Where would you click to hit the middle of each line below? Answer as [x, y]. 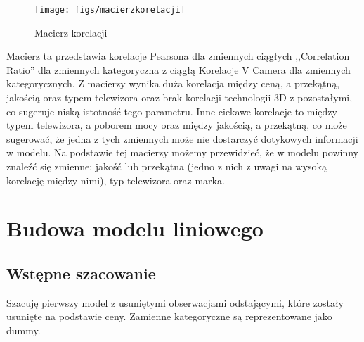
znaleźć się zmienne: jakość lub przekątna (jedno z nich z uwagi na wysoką [167, 166]
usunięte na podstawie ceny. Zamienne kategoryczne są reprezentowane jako [169, 316]
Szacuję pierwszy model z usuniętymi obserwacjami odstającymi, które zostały [175, 302]
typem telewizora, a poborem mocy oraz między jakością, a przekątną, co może [177, 125]
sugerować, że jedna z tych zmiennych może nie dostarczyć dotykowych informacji [182, 138]
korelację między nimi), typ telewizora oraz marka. [116, 180]
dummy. [24, 330]
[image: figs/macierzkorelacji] [110, 10]
